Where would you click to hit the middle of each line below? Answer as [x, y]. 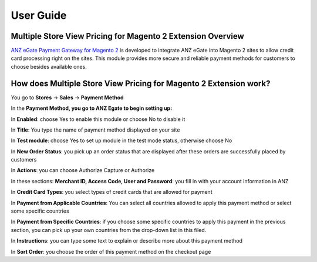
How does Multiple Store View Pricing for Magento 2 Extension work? [141, 83]
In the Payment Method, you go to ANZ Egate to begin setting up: [92, 108]
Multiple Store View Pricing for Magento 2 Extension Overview [128, 36]
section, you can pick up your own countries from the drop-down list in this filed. [109, 230]
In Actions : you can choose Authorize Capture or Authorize [83, 170]
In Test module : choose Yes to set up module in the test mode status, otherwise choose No [122, 140]
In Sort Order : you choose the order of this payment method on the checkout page [111, 251]
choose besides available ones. [49, 66]
